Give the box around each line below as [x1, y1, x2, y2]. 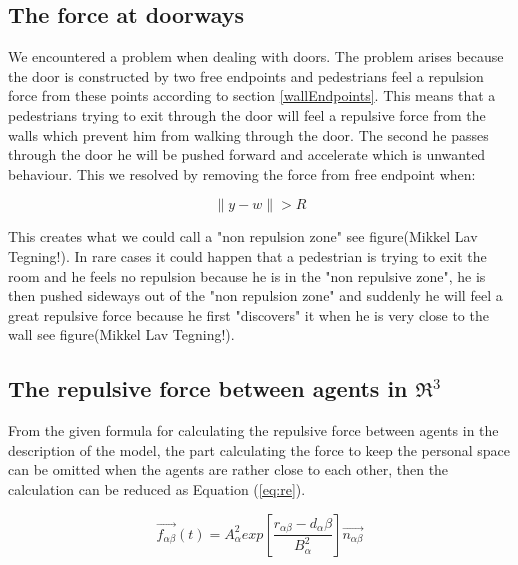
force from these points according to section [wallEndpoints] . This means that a [8, 85, 496, 106]
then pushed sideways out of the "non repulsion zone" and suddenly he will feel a [8, 285, 503, 306]
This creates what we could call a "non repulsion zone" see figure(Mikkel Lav [8, 226, 478, 247]
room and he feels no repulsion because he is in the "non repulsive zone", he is [8, 265, 486, 286]
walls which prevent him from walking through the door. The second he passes [8, 124, 489, 145]
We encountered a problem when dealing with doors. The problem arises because [8, 46, 504, 67]
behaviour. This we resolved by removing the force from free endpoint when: [8, 163, 476, 184]
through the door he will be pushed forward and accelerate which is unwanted [8, 144, 486, 165]
